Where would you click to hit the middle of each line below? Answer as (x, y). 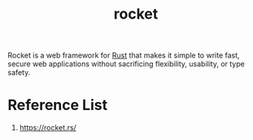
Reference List (57, 105)
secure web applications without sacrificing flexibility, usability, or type (126, 64)
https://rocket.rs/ (48, 128)
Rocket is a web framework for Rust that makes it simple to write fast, (124, 55)
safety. (19, 73)
